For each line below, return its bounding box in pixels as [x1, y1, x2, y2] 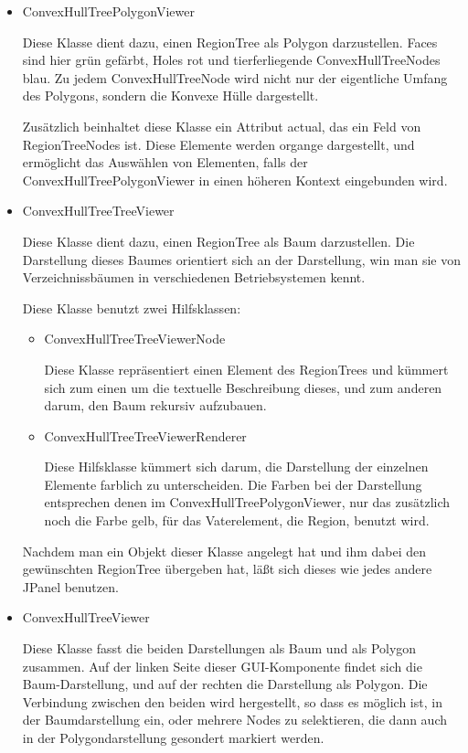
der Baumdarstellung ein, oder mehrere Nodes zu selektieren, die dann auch [22, 710, 448, 729]
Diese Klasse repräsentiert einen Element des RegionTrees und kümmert [44, 359, 449, 378]
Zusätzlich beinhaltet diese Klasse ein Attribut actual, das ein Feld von [22, 116, 421, 135]
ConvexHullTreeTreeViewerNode [44, 329, 226, 348]
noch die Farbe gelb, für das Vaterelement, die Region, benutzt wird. [44, 511, 430, 530]
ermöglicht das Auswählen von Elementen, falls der [22, 153, 308, 172]
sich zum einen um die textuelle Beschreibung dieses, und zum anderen [44, 377, 442, 397]
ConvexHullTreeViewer [22, 608, 150, 627]
